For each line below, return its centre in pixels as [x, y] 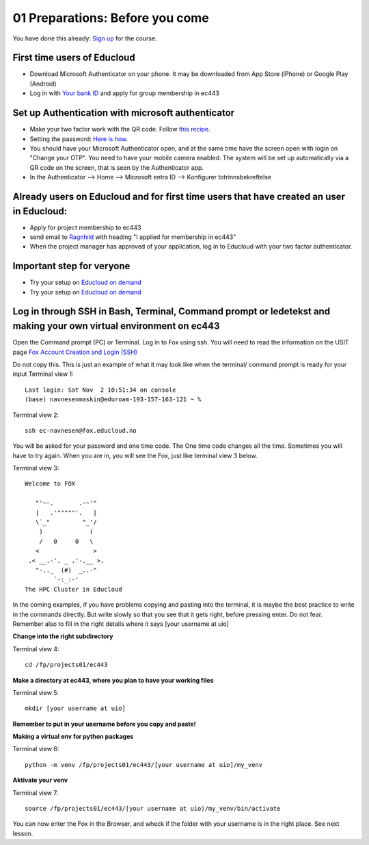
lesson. [23, 833]
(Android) [43, 84]
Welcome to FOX [50, 484]
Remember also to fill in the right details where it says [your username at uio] [121, 624]
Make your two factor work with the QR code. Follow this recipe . [120, 129]
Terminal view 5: [36, 692]
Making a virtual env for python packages [73, 737]
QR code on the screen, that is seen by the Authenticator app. [117, 167]
